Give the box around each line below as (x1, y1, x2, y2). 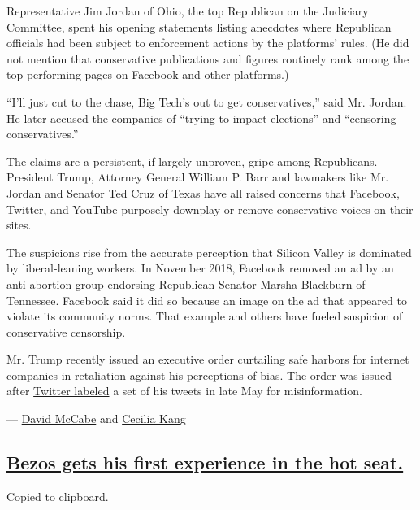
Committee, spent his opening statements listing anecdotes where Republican (6, 18, 392, 35)
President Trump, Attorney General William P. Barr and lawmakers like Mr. (6, 168, 389, 185)
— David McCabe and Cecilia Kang (6, 410, 186, 427)
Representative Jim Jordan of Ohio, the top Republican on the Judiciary (6, 2, 369, 19)
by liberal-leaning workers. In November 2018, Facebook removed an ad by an (6, 259, 394, 277)
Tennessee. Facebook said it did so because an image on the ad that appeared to (6, 291, 407, 308)
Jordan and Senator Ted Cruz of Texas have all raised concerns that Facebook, (6, 184, 400, 201)
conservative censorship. (6, 323, 126, 340)
